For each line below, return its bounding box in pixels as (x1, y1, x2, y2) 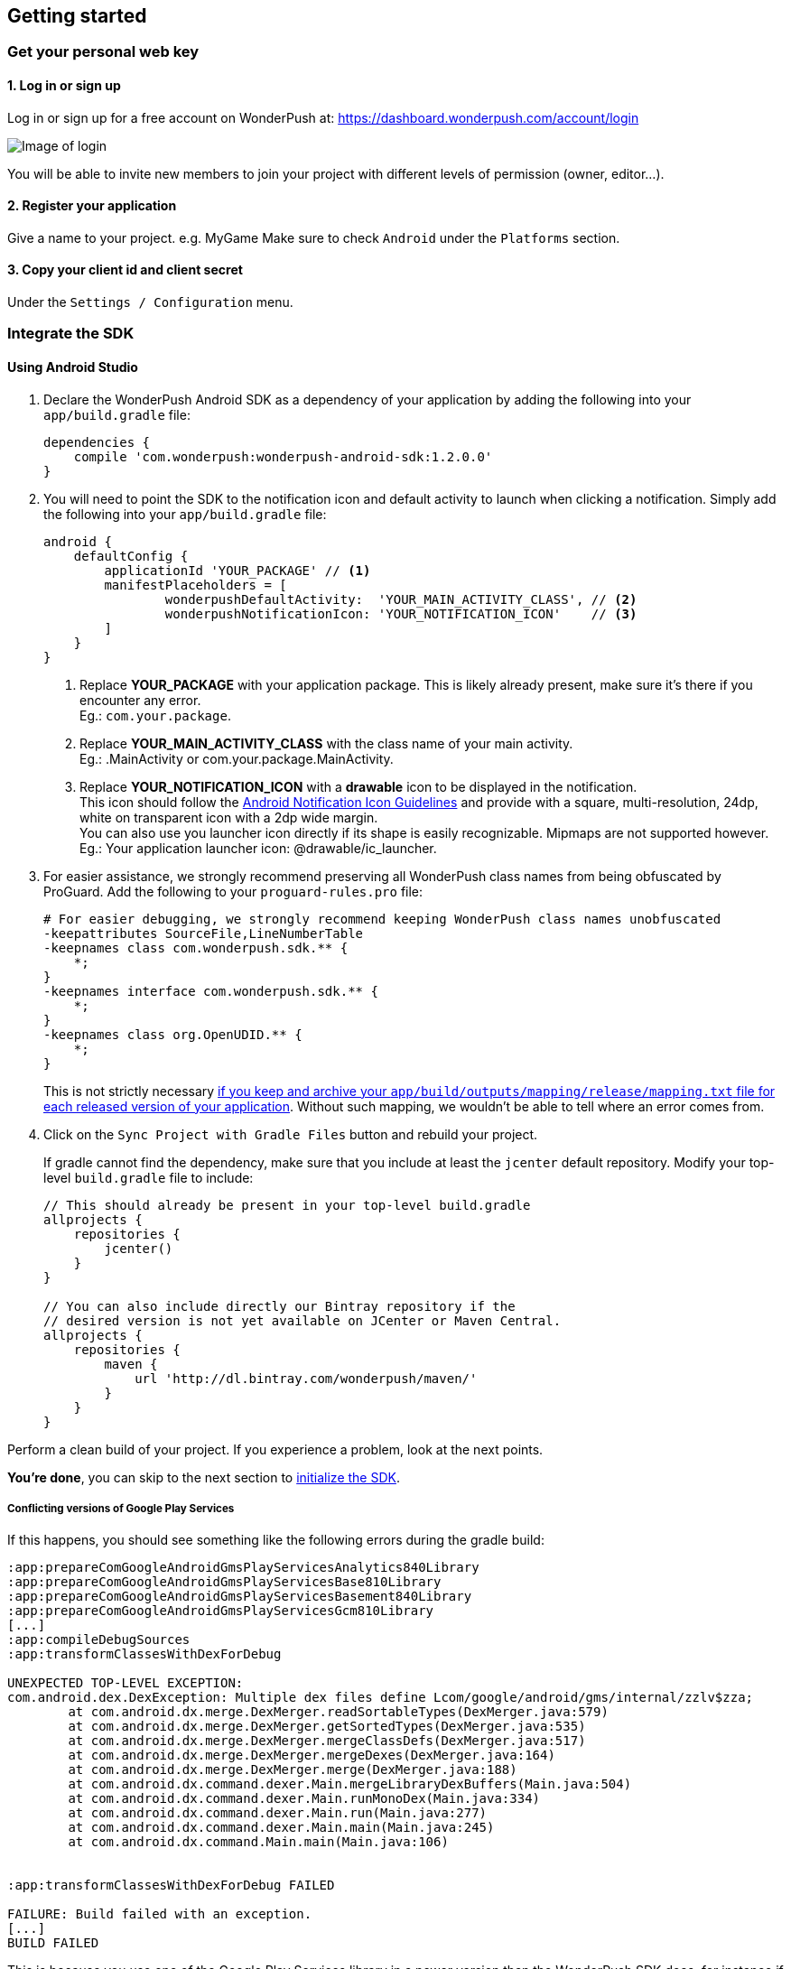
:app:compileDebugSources (7, 1632, 191, 1648)
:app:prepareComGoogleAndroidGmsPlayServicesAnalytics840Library (7, 1560, 479, 1575)
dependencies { (43, 434, 151, 450)
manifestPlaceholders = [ (104, 577, 287, 592)
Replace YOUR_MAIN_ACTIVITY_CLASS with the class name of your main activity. (79, 735, 573, 751)
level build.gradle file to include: (43, 1169, 254, 1185)
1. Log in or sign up (7, 78, 121, 94)
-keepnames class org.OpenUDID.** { (43, 1026, 302, 1042)
